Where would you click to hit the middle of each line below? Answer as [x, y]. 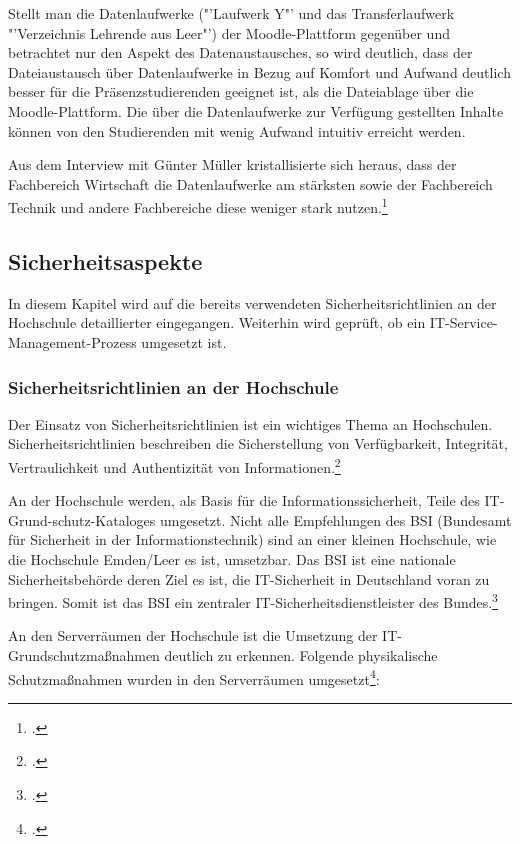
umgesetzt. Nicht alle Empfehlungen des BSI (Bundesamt [335, 519]
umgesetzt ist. [184, 341]
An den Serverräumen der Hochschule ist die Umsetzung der [193, 635]
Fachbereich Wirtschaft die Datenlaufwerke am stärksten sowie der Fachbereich [250, 183]
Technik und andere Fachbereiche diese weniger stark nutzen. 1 [198, 205]
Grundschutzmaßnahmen [84, 655]
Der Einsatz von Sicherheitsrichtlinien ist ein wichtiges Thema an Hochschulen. [250, 423]
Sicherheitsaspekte [105, 260]
